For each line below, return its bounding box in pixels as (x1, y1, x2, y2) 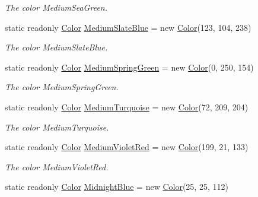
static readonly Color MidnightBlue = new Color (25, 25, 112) (5, 180, 228, 193)
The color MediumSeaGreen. (5, 1, 107, 13)
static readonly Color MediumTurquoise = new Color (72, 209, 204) (5, 100, 249, 113)
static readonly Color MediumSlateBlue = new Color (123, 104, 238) (5, 21, 251, 33)
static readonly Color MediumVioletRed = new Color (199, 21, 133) (5, 141, 249, 153)
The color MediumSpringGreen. (5, 81, 119, 93)
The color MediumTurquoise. (5, 120, 109, 133)
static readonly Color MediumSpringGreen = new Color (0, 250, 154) (5, 61, 254, 73)
